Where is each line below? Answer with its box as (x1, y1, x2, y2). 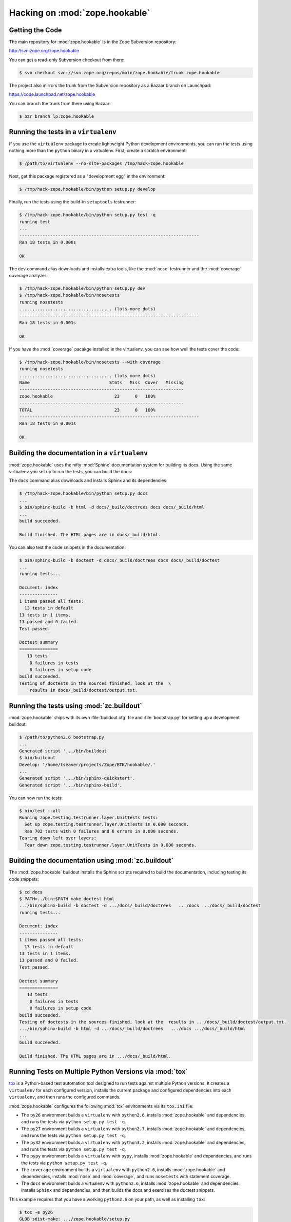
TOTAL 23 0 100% (19, 407, 156, 413)
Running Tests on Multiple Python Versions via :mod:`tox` (9, 1068, 188, 1076)
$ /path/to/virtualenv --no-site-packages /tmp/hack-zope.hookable (19, 161, 184, 166)
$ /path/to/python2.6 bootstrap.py (19, 734, 104, 740)
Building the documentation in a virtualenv (9, 449, 148, 457)
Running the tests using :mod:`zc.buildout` (9, 701, 142, 710)
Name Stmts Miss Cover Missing (19, 379, 184, 385)
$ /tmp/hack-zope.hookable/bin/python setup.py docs (19, 491, 148, 496)
